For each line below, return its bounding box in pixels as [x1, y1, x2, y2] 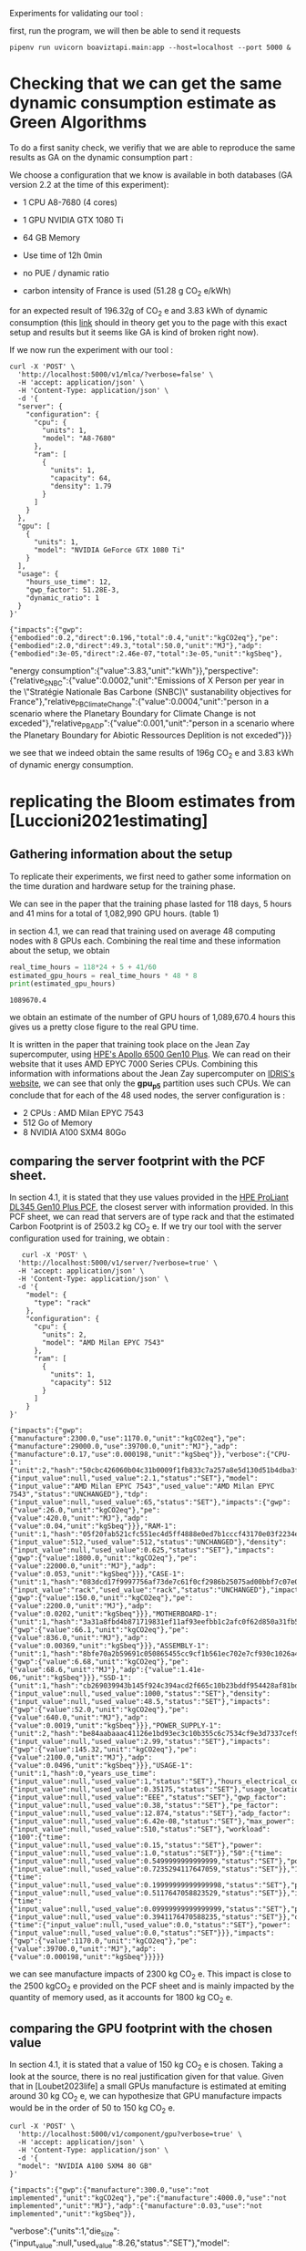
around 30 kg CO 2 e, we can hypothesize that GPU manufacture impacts [9, 2090, 282, 2103]
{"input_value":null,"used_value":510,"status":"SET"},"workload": [9, 1824, 271, 1833]
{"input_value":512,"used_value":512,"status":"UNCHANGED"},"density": [9, 1537, 287, 1546]
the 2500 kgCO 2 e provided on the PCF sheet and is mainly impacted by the [9, 1980, 294, 1993]
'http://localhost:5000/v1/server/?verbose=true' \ [17, 1258, 219, 1267]
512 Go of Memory [22, 1117, 93, 1129]
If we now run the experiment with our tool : [9, 344, 174, 355]
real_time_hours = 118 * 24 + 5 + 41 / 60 [9, 962, 157, 972]
